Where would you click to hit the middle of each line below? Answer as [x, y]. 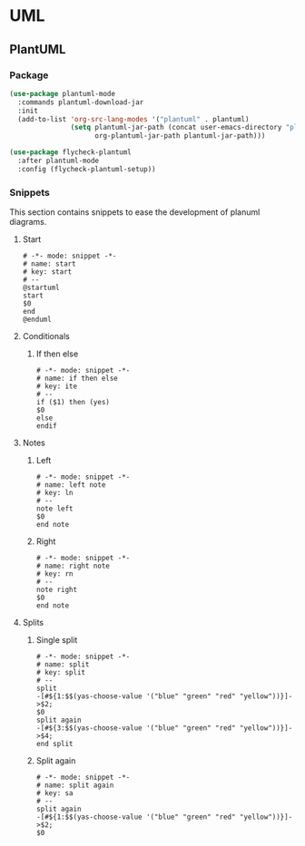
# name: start [49, 264]
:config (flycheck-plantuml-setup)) [87, 169]
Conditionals [46, 336]
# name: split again [75, 785]
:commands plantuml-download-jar [81, 102]
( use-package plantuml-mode [63, 93]
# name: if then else [77, 379]
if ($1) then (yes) [73, 403]
